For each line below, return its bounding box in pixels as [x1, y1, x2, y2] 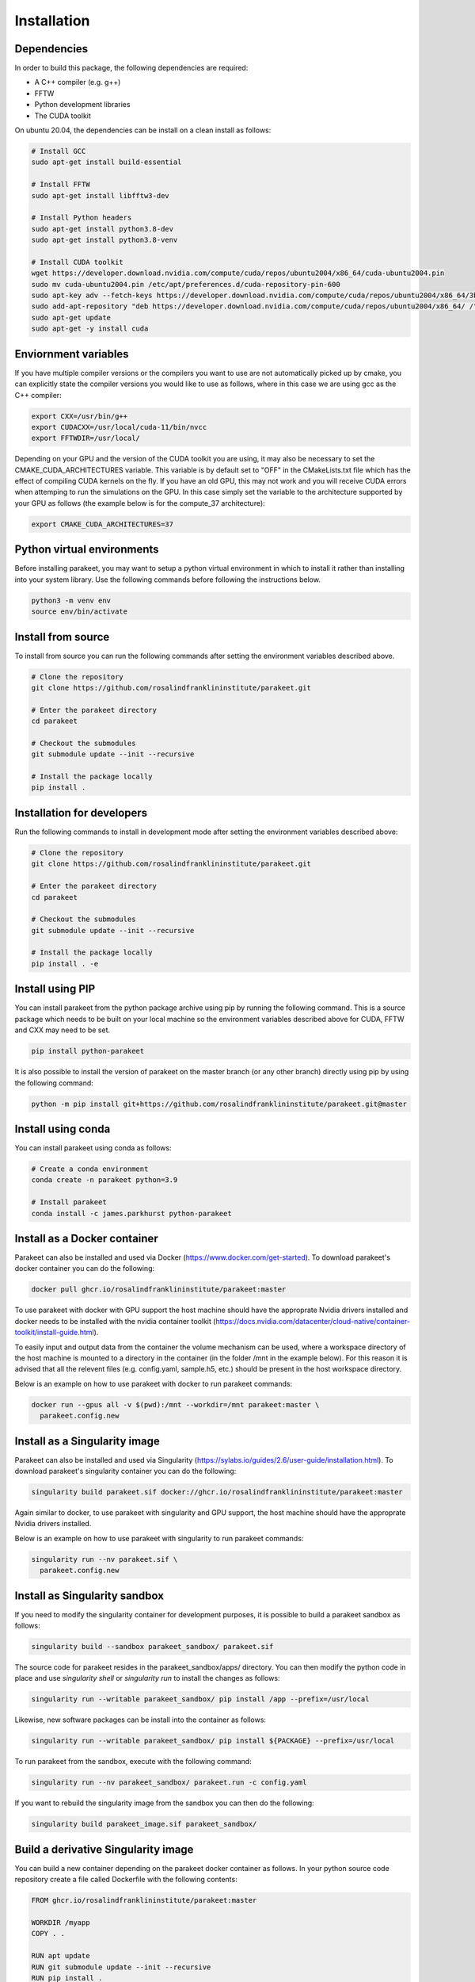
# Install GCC [31, 147, 86, 155]
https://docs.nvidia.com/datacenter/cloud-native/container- [215, 1316, 411, 1326]
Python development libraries [34, 100, 131, 109]
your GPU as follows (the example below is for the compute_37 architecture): [14, 498, 265, 507]
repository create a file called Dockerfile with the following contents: [14, 1875, 237, 1884]
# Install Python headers [31, 213, 132, 222]
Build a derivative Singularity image [14, 1842, 194, 1856]
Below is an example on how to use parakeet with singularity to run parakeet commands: [14, 1533, 304, 1543]
